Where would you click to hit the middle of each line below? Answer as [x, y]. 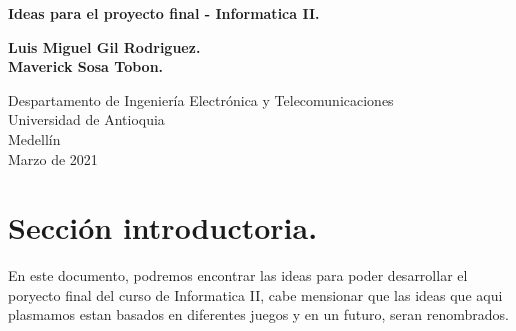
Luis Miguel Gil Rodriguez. [104, 46]
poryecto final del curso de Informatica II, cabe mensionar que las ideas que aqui [255, 294]
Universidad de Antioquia [86, 119]
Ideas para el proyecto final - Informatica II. [164, 13]
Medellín [34, 138]
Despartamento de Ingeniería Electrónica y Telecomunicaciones [201, 99]
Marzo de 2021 [53, 158]
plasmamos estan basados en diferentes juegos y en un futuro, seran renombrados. [258, 314]
